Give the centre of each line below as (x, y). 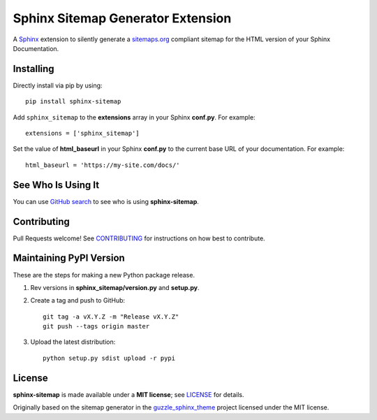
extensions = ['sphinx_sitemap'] (82, 133)
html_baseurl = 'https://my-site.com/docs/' (103, 165)
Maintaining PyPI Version (69, 258)
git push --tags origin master (96, 326)
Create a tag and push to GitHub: (78, 300)
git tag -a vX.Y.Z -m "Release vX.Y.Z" (111, 317)
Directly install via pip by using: (58, 85)
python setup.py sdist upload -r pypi (109, 358)
